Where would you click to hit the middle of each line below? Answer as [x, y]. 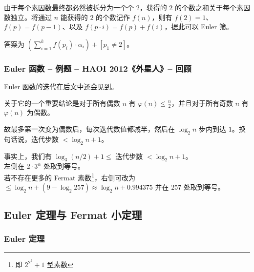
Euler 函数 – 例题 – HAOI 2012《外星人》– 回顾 [98, 68]
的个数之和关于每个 [206, 7]
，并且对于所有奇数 [202, 103]
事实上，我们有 [28, 156]
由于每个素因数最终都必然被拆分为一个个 [69, 7]
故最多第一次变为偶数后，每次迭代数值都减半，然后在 [89, 129]
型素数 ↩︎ [60, 264]
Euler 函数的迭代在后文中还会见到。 [61, 86]
